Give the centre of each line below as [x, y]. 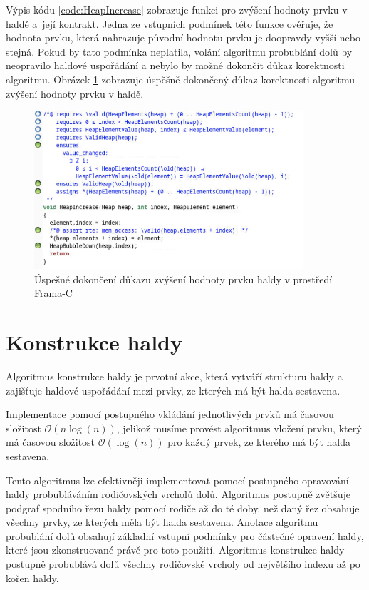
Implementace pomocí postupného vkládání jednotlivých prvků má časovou [170, 414]
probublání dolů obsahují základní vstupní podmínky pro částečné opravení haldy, [185, 535]
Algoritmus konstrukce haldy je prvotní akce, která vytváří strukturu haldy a [174, 376]
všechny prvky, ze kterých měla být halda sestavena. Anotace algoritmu [162, 522]
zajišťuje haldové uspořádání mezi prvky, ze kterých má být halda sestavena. [173, 390]
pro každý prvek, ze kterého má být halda [259, 442]
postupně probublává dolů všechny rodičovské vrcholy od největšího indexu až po [183, 564]
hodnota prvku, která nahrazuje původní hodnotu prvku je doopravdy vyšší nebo [183, 37]
